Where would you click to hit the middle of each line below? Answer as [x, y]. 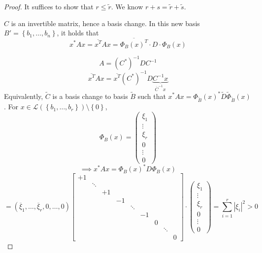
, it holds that [78, 33]
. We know [127, 6]
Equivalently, [24, 96]
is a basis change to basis [90, 96]
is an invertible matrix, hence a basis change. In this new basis [105, 23]
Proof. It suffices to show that [49, 6]
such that [152, 96]
